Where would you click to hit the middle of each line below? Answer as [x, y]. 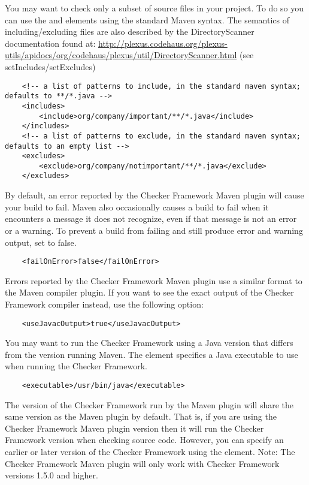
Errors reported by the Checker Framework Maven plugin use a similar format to [154, 280]
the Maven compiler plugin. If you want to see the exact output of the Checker [149, 292]
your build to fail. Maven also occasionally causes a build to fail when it [137, 207]
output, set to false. [41, 242]
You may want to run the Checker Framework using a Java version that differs [149, 343]
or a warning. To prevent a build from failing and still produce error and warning [154, 230]
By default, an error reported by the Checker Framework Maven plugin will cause [154, 195]
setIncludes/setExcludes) [50, 66]
